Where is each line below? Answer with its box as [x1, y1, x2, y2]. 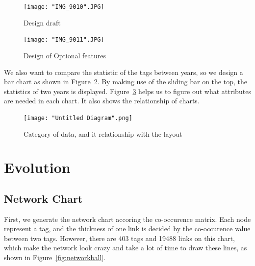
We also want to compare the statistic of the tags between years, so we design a [4, 67, 243, 77]
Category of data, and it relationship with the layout [24, 128, 182, 139]
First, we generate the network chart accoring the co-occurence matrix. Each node [4, 214, 251, 224]
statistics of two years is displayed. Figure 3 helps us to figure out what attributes [4, 86, 251, 96]
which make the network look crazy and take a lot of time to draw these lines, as [4, 242, 247, 253]
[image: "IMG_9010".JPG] [24, 3, 104, 10]
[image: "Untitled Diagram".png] [24, 114, 132, 121]
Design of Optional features [24, 50, 106, 60]
